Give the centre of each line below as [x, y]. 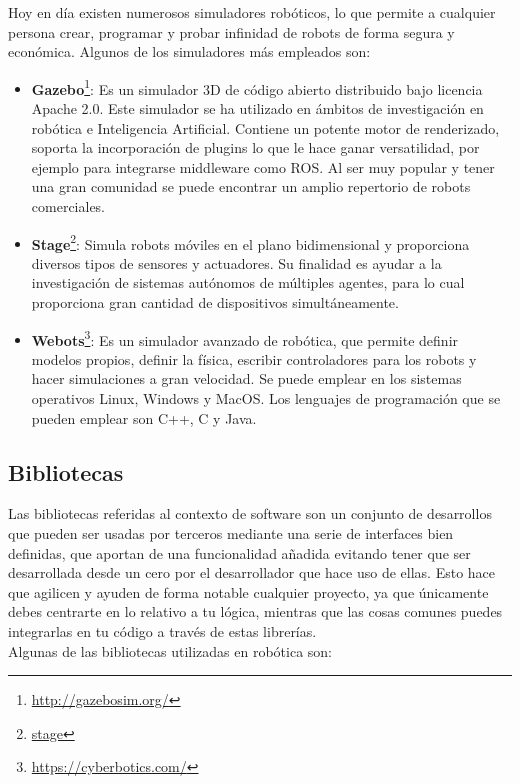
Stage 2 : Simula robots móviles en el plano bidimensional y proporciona [250, 242]
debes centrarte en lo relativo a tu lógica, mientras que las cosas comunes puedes [255, 611]
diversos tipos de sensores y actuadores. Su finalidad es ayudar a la [236, 262]
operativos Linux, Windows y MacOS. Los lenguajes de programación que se [266, 398]
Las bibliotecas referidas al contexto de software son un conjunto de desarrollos [250, 513]
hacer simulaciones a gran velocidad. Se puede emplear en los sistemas [246, 378]
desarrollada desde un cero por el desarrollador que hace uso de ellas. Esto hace [252, 572]
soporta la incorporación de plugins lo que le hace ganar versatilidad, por [255, 147]
